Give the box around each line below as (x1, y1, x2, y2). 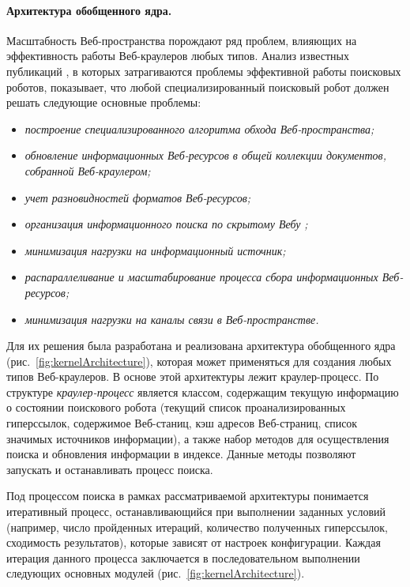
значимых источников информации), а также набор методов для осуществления (6, 430, 389, 446)
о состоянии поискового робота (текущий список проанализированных (6, 399, 346, 416)
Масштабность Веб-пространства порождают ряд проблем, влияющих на (6, 32, 357, 48)
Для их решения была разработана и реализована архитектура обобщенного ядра (6, 337, 396, 354)
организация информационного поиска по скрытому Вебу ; (24, 216, 308, 232)
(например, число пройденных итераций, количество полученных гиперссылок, (6, 518, 388, 535)
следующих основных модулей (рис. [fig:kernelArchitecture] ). (6, 565, 305, 581)
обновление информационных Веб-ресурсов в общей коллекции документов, (24, 147, 386, 164)
